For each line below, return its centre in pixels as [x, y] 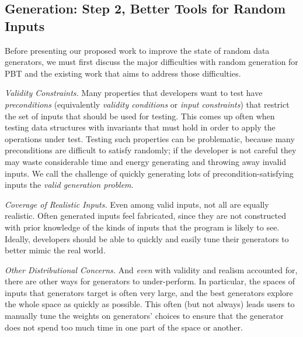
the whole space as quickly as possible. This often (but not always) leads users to [150, 304]
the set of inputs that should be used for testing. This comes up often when [140, 116]
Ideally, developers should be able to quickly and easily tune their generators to [147, 238]
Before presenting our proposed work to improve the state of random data [137, 50]
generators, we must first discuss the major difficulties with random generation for [151, 62]
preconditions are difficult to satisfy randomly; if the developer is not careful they [151, 150]
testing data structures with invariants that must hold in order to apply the [140, 127]
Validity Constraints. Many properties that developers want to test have [134, 93]
